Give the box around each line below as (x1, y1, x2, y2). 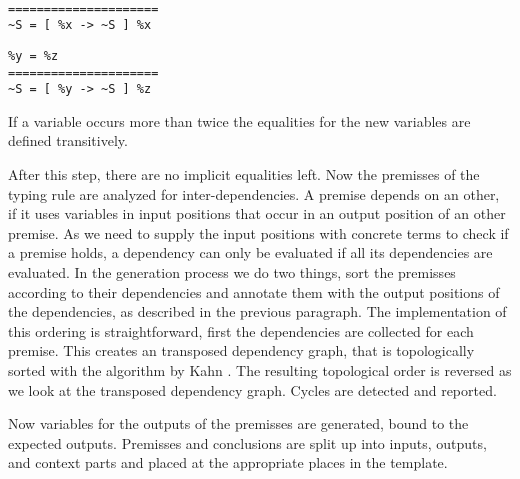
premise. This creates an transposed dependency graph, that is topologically (8, 340, 475, 361)
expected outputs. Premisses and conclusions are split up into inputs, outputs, (8, 432, 487, 453)
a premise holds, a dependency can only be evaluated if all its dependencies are (8, 242, 493, 263)
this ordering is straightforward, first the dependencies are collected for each (8, 320, 474, 341)
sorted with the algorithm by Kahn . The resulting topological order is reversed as (8, 360, 512, 380)
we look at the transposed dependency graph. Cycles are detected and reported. (8, 379, 497, 400)
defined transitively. (8, 130, 128, 151)
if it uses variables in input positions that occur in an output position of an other (8, 203, 506, 224)
